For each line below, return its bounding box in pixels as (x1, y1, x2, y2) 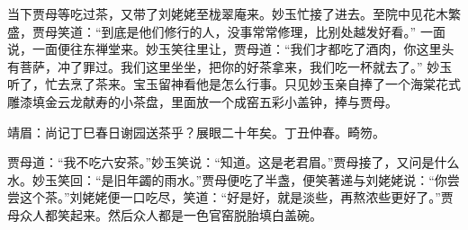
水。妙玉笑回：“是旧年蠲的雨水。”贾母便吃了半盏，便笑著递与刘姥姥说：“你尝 (7, 170, 460, 189)
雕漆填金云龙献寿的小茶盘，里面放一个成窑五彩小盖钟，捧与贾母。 (7, 92, 398, 111)
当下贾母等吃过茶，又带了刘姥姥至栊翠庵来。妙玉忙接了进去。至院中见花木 (7, 4, 448, 22)
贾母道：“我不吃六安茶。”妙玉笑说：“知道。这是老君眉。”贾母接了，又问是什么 (7, 153, 460, 172)
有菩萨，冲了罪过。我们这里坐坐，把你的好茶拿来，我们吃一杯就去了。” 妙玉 (7, 57, 453, 75)
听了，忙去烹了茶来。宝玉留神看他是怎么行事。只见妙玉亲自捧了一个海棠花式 (7, 75, 461, 93)
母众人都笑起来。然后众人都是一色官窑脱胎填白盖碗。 (7, 205, 322, 224)
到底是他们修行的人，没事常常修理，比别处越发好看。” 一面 (101, 22, 445, 40)
